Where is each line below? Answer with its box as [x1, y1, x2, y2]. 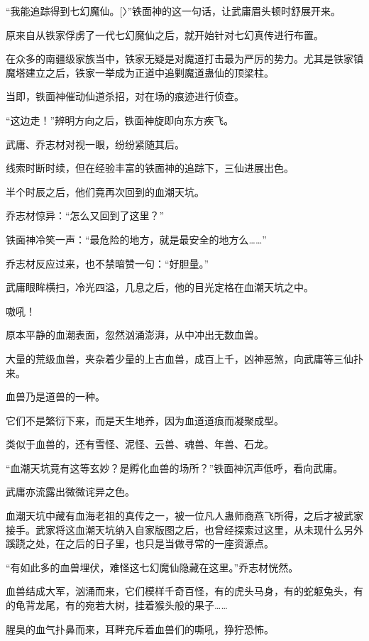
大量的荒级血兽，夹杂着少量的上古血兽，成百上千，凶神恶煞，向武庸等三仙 [6, 351, 353, 366]
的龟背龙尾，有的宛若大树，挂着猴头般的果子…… [6, 598, 228, 613]
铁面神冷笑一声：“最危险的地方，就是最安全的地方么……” [6, 231, 267, 246]
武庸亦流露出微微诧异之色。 [6, 484, 135, 499]
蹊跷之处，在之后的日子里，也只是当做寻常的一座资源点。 [6, 536, 274, 551]
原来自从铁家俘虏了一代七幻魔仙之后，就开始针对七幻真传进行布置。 [6, 27, 324, 42]
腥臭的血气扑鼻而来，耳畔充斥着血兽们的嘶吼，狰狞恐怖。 [6, 621, 274, 636]
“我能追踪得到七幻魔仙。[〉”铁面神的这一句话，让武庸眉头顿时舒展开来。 [6, 4, 341, 18]
